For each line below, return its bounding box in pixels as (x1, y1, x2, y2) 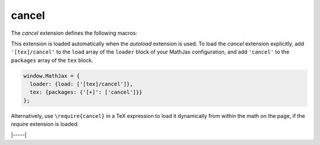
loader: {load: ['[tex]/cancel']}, (30, 81, 133, 88)
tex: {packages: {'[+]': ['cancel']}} (30, 89, 142, 95)
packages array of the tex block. (11, 57, 94, 64)
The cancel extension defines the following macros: (11, 29, 137, 37)
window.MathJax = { (23, 72, 80, 79)
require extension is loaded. (11, 121, 79, 128)
